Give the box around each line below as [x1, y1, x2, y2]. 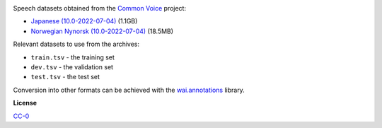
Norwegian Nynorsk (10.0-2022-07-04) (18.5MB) [30, 27, 173, 35]
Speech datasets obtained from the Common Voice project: [13, 4, 187, 12]
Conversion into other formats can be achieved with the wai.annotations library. [13, 86, 245, 94]
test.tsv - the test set [30, 73, 100, 81]
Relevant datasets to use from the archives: [13, 40, 140, 49]
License [13, 99, 37, 107]
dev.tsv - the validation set [30, 62, 113, 71]
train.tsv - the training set [30, 53, 115, 62]
